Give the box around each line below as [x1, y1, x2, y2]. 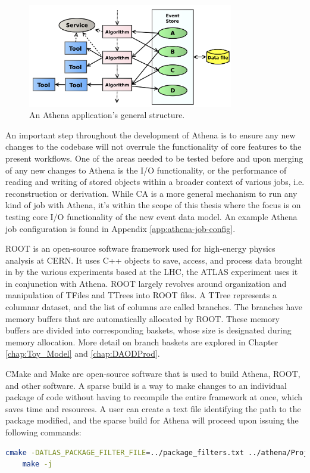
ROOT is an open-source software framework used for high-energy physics [5, 242, 275, 255]
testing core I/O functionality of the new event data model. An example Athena [5, 210, 298, 222]
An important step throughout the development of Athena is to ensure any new [5, 128, 296, 141]
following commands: [5, 426, 82, 438]
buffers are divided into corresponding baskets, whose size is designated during [5, 324, 292, 336]
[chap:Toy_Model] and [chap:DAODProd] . [5, 347, 160, 360]
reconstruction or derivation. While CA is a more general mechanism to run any [5, 187, 298, 199]
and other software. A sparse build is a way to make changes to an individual [5, 379, 287, 391]
